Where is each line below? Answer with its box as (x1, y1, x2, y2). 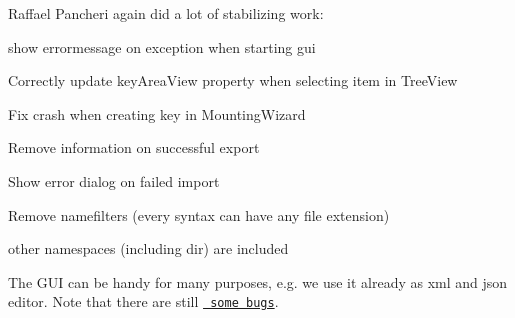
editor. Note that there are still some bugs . (8, 291, 279, 312)
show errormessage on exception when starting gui (8, 36, 316, 57)
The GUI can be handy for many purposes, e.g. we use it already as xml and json (8, 271, 508, 292)
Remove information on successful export (8, 137, 260, 158)
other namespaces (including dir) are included (8, 238, 289, 259)
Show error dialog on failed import (8, 170, 220, 191)
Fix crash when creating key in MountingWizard (8, 103, 306, 124)
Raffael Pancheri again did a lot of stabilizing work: (8, 3, 324, 23)
